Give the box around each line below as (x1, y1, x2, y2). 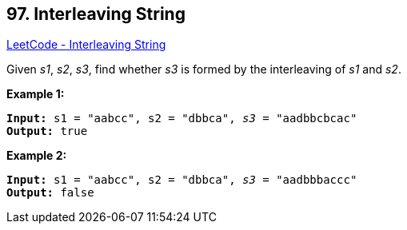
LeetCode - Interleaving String (6, 38, 166, 52)
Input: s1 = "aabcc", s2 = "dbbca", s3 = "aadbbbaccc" (6, 173, 357, 187)
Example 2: (6, 149, 67, 163)
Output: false (6, 186, 94, 200)
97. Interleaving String (6, 4, 186, 24)
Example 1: (6, 87, 65, 101)
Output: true (6, 125, 88, 138)
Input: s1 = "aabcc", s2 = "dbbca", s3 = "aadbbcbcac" (6, 112, 357, 125)
